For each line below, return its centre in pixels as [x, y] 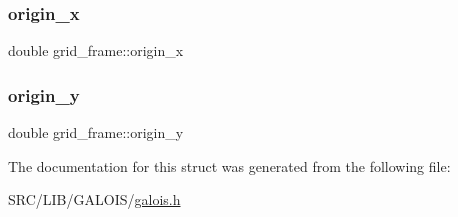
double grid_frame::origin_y [96, 132]
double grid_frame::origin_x [96, 50]
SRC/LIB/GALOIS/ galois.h [94, 199]
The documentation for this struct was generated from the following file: [229, 165]
